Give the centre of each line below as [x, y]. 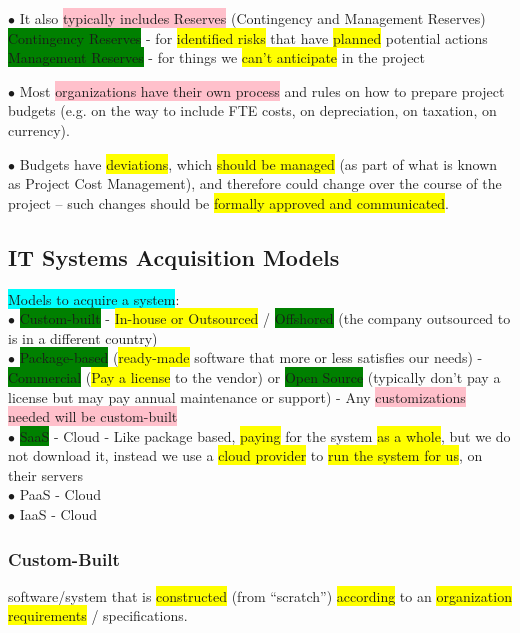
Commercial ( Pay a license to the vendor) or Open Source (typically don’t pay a [254, 376]
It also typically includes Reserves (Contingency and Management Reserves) [252, 18]
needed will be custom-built [93, 416]
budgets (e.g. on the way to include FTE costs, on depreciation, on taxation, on [252, 110]
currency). [39, 129]
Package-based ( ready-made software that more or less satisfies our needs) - [251, 357]
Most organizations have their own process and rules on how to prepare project [262, 90]
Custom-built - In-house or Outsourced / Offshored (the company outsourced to [265, 318]
